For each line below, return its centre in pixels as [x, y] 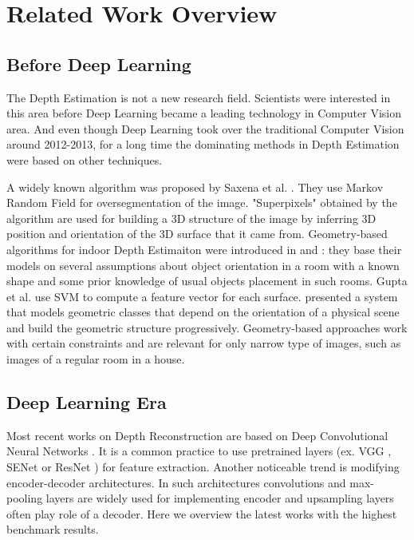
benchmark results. [53, 529]
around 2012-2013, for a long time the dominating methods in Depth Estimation [203, 144]
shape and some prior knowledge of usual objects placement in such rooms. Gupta [207, 281]
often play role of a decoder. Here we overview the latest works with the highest [202, 513]
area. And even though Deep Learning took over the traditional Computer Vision [205, 128]
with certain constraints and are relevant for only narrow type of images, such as [204, 343]
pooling [25, 498]
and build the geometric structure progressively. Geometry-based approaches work [207, 327]
